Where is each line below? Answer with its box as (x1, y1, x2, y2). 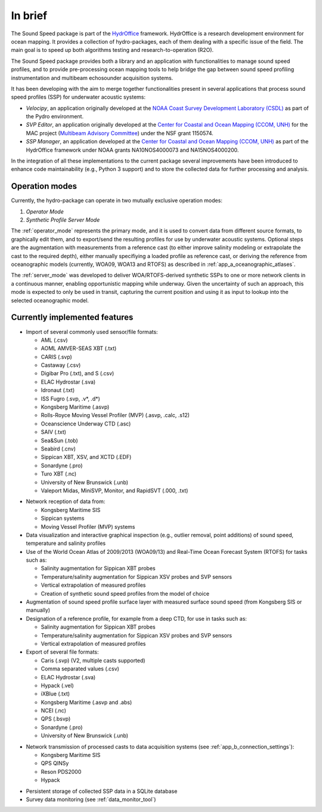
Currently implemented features (11, 312, 134, 323)
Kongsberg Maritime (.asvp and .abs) (41, 698, 132, 706)
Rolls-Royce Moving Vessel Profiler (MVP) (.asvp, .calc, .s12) (41, 412, 190, 419)
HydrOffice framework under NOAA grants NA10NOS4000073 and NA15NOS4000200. (26, 146, 239, 154)
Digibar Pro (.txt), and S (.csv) (41, 370, 114, 377)
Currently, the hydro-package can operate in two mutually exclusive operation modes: (11, 197, 223, 204)
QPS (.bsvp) (41, 715, 71, 722)
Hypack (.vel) (41, 682, 74, 689)
